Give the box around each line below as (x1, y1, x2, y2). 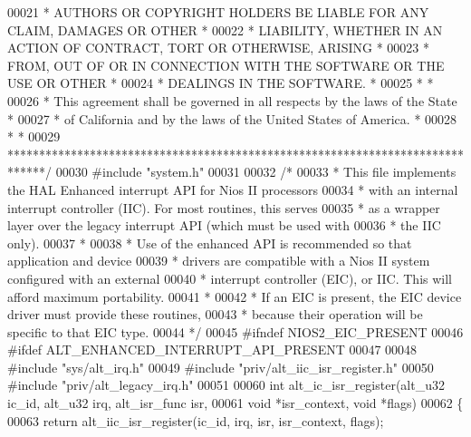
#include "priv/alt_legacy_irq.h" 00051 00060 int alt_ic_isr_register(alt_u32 (7, 375, 445, 394)
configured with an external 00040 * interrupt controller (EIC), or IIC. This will (7, 268, 452, 287)
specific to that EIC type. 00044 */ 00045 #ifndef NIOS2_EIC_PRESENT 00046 (7, 322, 464, 341)
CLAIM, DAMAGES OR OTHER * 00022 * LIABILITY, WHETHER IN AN (7, 20, 443, 39)
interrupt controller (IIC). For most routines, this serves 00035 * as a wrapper (7, 198, 440, 217)
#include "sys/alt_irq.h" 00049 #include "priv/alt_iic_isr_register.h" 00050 (7, 357, 434, 376)
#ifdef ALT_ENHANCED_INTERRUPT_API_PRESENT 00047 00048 (7, 340, 418, 359)
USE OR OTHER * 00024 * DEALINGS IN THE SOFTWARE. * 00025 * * (7, 73, 434, 92)
